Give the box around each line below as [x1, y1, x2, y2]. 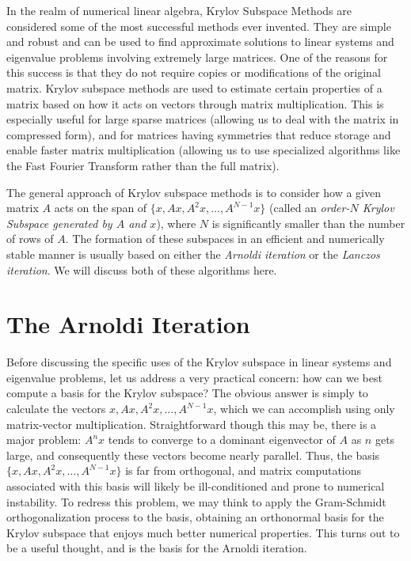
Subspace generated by [6, 214, 112, 231]
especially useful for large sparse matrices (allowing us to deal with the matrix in [6, 111, 399, 127]
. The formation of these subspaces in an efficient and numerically [65, 230, 385, 247]
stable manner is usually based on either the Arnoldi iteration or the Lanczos [6, 245, 380, 262]
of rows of [6, 230, 54, 247]
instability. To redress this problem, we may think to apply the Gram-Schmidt [6, 493, 386, 510]
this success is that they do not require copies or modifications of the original [6, 64, 381, 81]
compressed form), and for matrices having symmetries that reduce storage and [6, 126, 391, 142]
